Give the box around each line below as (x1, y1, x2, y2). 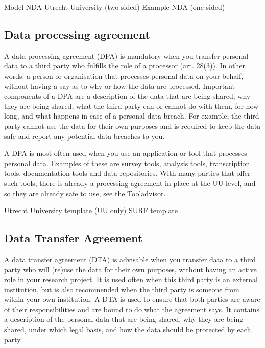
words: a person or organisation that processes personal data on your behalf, (4, 70, 244, 81)
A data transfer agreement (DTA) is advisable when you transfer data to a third (4, 253, 256, 264)
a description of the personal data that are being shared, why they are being (4, 314, 244, 324)
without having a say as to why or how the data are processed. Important (4, 80, 235, 91)
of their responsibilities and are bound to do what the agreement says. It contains (4, 304, 259, 314)
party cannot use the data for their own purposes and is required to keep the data (4, 120, 261, 131)
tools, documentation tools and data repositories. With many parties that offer (4, 168, 251, 178)
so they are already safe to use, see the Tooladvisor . (4, 188, 166, 198)
